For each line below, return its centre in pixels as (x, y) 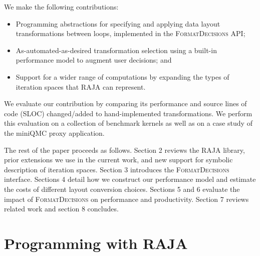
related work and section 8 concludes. (61, 209)
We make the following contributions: (61, 7)
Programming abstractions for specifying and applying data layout (118, 23)
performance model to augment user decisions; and (94, 60)
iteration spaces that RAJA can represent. (81, 86)
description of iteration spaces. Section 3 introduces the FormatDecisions (117, 169)
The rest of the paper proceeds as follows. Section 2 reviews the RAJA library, (124, 150)
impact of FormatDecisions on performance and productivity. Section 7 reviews (126, 199)
